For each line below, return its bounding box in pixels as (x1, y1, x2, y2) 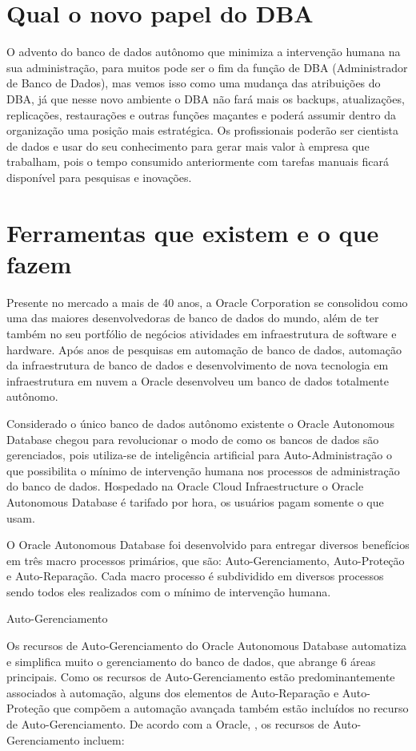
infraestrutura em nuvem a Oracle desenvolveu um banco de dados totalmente (6, 372, 389, 389)
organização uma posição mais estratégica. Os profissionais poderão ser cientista (6, 122, 399, 139)
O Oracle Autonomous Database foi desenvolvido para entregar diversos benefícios (6, 536, 410, 553)
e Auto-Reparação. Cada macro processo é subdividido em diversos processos (6, 567, 384, 584)
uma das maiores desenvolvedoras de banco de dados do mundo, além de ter (6, 309, 379, 326)
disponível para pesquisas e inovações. (6, 168, 192, 185)
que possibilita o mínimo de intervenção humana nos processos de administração (6, 462, 400, 478)
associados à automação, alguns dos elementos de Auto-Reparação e (6, 684, 339, 701)
